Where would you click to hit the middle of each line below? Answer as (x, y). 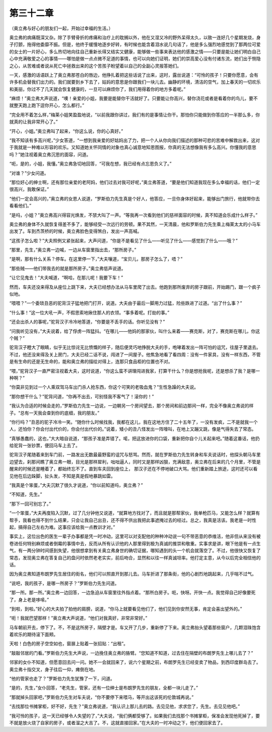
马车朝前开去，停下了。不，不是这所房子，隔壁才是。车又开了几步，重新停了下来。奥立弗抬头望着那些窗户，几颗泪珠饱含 (135, 627)
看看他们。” (20, 206)
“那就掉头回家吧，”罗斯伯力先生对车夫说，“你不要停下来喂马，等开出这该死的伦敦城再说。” (101, 697)
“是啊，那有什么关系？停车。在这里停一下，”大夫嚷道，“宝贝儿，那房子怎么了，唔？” (96, 259)
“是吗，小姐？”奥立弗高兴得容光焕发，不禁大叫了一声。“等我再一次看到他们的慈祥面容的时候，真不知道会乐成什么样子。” (133, 215)
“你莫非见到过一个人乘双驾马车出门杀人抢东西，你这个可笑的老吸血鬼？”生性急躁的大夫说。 (104, 387)
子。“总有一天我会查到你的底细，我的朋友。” (54, 413)
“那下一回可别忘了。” (30, 504)
